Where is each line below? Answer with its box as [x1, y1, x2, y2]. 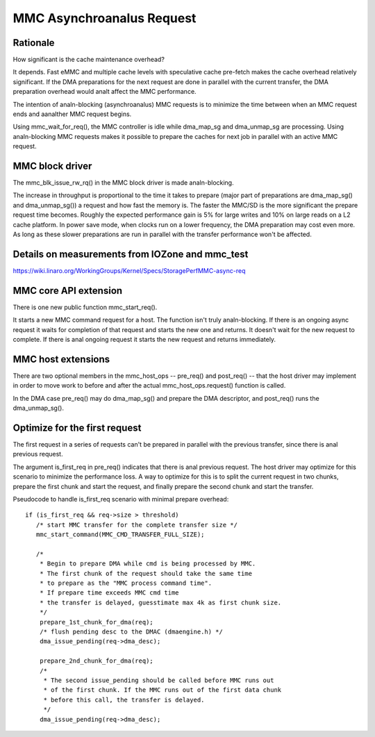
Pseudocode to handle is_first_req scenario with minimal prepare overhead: [12, 495, 229, 503]
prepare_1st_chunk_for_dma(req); [39, 618, 154, 626]
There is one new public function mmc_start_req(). [12, 303, 158, 311]
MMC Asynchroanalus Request [12, 10, 197, 26]
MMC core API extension [12, 285, 123, 297]
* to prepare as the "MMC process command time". [39, 579, 212, 587]
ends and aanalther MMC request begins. [12, 110, 132, 118]
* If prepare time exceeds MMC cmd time [39, 589, 180, 597]
